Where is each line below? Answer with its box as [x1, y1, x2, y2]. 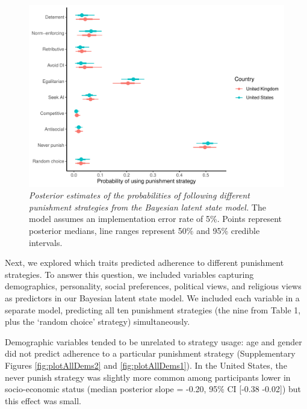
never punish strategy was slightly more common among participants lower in [5, 371, 291, 383]
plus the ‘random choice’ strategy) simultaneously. [5, 315, 190, 328]
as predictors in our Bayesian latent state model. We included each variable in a [5, 292, 300, 304]
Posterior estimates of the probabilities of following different [29, 189, 250, 201]
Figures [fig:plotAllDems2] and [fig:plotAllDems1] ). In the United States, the [5, 358, 287, 371]
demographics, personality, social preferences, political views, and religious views [5, 280, 302, 292]
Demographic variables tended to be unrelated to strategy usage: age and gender [5, 335, 302, 348]
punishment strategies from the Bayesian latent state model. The [29, 200, 266, 213]
